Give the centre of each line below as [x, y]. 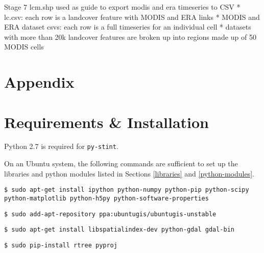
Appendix [39, 82]
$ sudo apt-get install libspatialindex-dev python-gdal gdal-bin [119, 230]
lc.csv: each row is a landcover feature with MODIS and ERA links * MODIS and [132, 17]
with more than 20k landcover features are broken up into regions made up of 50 [130, 36]
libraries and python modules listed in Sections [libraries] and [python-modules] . [129, 173]
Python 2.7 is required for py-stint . [61, 146]
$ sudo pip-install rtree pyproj [61, 245]
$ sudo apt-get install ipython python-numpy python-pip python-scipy [127, 190]
